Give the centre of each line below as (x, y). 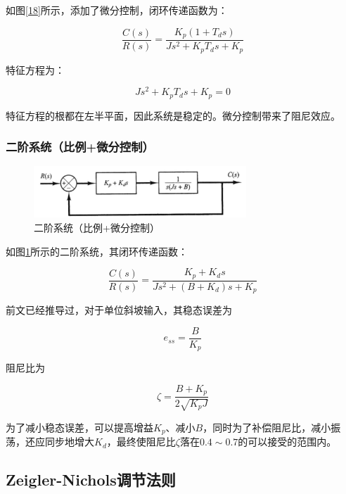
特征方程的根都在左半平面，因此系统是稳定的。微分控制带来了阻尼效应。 (173, 115)
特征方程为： (35, 69)
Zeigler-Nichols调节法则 (91, 480)
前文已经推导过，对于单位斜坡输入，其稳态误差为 (119, 310)
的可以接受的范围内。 (287, 442)
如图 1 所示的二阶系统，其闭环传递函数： (97, 251)
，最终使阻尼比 (141, 442)
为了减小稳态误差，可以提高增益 (79, 427)
